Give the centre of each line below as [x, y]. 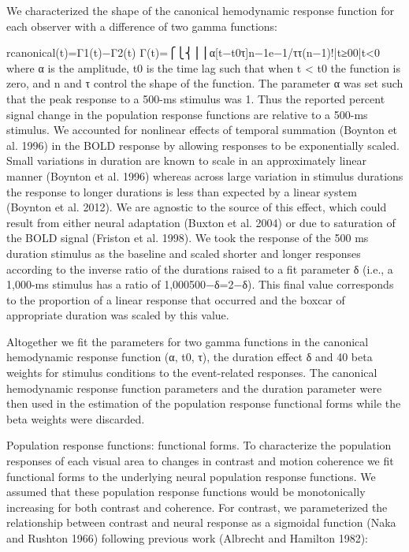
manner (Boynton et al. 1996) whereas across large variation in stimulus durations [205, 175]
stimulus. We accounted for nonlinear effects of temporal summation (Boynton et [202, 130]
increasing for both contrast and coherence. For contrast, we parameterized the [197, 507]
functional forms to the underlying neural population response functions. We [191, 476]
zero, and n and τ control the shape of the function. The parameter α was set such [205, 83]
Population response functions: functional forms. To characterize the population [199, 445]
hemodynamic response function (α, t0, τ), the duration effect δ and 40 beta [190, 357]
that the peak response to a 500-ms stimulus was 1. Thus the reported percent [196, 98]
